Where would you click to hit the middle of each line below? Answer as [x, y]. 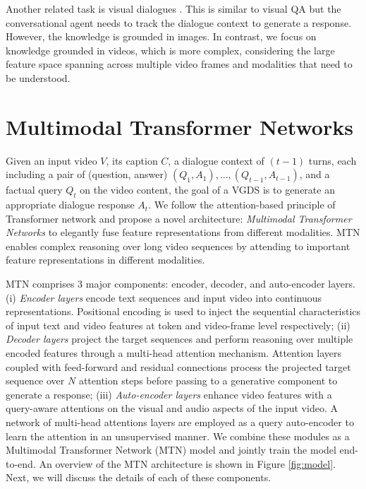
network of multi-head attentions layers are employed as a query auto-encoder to [180, 422]
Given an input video [51, 160]
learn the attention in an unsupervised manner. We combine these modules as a [178, 436]
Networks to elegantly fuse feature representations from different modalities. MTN [183, 232]
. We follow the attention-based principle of [242, 205]
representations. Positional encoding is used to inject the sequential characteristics [183, 311]
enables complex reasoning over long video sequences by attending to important [178, 246]
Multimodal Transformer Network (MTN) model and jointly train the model [171, 450]
